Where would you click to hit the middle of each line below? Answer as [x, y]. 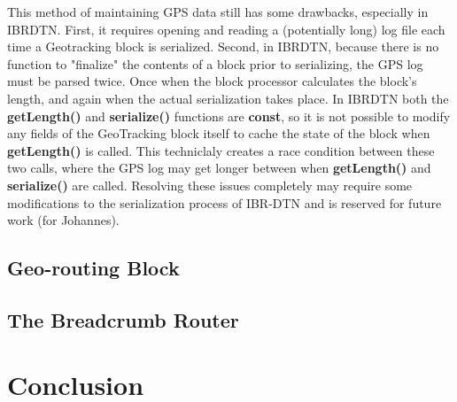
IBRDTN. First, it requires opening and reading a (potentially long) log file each [226, 29]
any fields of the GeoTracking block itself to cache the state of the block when [219, 133]
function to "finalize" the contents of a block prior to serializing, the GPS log [215, 63]
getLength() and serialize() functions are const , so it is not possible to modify [229, 116]
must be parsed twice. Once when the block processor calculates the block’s [212, 81]
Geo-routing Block [93, 268]
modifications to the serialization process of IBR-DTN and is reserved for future [225, 202]
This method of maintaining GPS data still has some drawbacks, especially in [218, 12]
